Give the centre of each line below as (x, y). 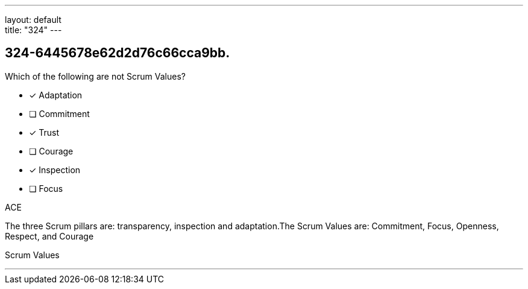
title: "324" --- (33, 30)
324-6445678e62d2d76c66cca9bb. (118, 53)
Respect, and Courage (49, 236)
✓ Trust (44, 132)
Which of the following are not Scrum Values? (95, 76)
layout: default (33, 20)
